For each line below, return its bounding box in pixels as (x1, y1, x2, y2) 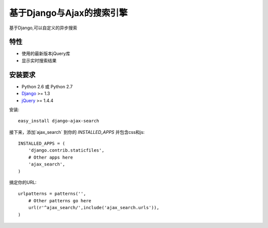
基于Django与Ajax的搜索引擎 (9, 7, 128, 18)
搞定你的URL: (9, 179, 37, 185)
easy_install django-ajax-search (18, 118, 99, 124)
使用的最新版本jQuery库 (21, 51, 70, 57)
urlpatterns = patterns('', (18, 191, 86, 197)
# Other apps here (28, 154, 73, 160)
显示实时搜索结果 (21, 57, 57, 63)
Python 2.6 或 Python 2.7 (21, 83, 73, 89)
